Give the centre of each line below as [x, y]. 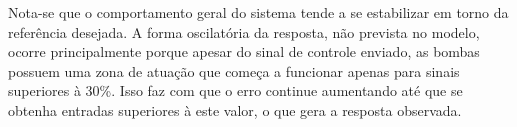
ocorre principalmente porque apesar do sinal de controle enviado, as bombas [244, 51]
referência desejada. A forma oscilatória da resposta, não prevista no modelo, [244, 31]
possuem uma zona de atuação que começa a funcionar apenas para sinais [234, 70]
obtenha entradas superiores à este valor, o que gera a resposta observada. [235, 109]
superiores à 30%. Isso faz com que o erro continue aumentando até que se [235, 90]
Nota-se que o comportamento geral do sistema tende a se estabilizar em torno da [258, 12]
